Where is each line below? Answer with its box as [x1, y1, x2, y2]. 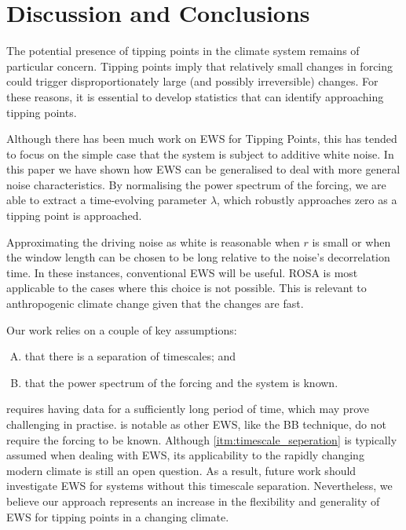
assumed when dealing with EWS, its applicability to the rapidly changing [6, 447, 364, 463]
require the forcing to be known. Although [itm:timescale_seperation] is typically [6, 431, 397, 448]
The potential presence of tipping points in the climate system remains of [6, 42, 360, 59]
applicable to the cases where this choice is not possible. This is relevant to [6, 280, 367, 296]
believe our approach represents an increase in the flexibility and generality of [6, 492, 380, 509]
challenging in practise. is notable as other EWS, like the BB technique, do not [6, 416, 386, 432]
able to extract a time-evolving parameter [6, 192, 207, 208]
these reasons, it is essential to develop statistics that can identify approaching [6, 88, 384, 104]
